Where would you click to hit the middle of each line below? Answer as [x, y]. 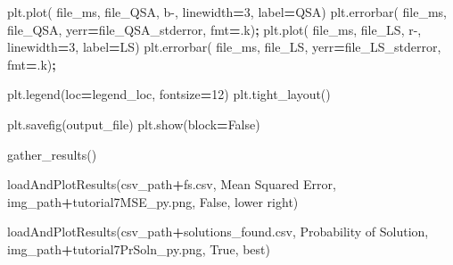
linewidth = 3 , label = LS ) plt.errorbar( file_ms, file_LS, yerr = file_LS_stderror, [224, 47]
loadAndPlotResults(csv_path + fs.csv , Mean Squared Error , [172, 184]
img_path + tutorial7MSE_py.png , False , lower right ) [153, 201]
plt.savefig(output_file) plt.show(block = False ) [134, 124]
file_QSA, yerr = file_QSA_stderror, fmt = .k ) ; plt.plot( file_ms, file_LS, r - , [214, 29]
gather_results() [52, 154]
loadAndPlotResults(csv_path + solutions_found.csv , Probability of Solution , [218, 232]
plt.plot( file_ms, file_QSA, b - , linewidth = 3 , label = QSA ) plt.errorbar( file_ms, [227, 12]
